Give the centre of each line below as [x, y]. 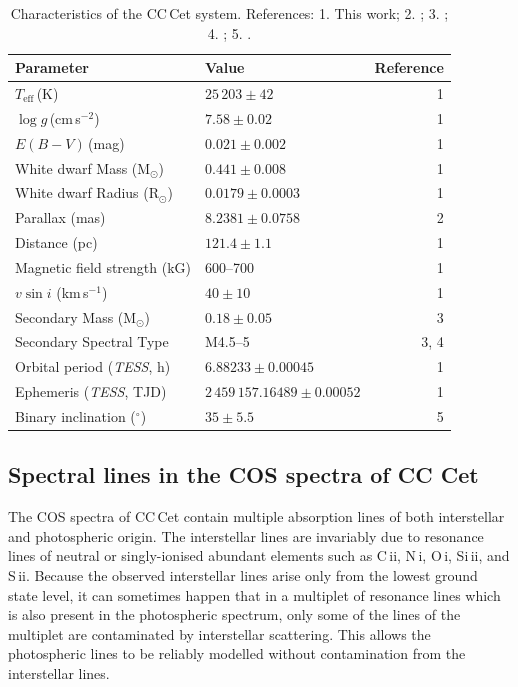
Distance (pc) [56, 242]
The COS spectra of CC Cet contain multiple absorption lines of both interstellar [256, 516]
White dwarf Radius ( [82, 192]
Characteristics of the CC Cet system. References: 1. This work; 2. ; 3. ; [229, 13]
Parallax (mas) [60, 217]
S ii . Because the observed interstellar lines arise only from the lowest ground [243, 575]
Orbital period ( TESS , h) [93, 366]
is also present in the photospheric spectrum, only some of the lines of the [234, 614]
